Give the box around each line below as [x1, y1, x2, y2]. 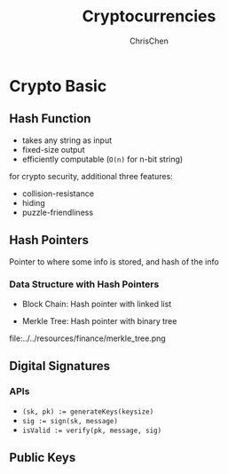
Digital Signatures [9, 359, 111, 374]
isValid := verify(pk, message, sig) [21, 426, 162, 435]
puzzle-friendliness [21, 207, 94, 217]
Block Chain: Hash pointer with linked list [21, 298, 172, 309]
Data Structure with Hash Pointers [9, 278, 160, 290]
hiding [21, 197, 46, 208]
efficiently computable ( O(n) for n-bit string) [21, 154, 184, 164]
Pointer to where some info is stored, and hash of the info [9, 256, 219, 267]
